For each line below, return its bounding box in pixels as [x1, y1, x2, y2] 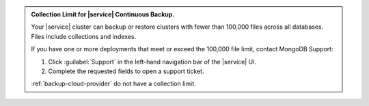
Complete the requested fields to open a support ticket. [48, 67, 204, 75]
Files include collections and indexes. [31, 32, 137, 40]
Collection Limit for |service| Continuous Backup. [31, 10, 175, 18]
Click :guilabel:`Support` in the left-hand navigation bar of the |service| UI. [48, 57, 257, 66]
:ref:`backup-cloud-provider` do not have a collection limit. [31, 79, 196, 88]
